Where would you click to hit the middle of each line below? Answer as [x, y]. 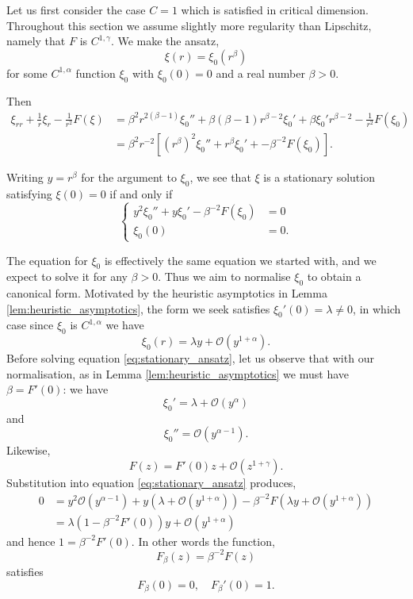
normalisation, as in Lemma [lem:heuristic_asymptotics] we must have [178, 373]
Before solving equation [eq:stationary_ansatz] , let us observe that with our [190, 358]
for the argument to [129, 177]
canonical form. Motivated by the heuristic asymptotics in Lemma [167, 293]
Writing [25, 177]
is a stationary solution [319, 177]
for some [27, 73]
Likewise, [29, 450]
